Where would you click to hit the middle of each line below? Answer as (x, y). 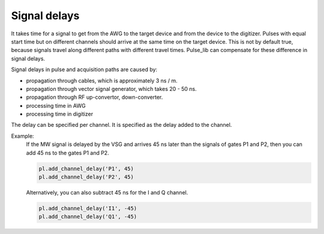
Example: (22, 136)
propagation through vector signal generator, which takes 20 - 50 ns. (112, 89)
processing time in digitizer (59, 114)
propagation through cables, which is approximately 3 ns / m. (102, 80)
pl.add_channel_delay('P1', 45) (86, 168)
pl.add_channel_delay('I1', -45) (88, 208)
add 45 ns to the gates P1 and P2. (67, 153)
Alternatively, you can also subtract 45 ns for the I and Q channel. (107, 192)
